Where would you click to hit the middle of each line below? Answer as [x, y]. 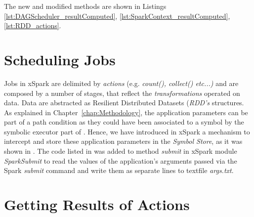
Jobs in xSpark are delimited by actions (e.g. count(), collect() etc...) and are [121, 83]
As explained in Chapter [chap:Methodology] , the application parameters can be [126, 112]
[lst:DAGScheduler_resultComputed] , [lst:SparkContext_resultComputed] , [117, 16]
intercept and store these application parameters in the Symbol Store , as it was [123, 141]
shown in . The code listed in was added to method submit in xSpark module [121, 151]
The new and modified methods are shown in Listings [85, 6]
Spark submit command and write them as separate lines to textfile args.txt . [119, 170]
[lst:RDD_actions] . [33, 25]
